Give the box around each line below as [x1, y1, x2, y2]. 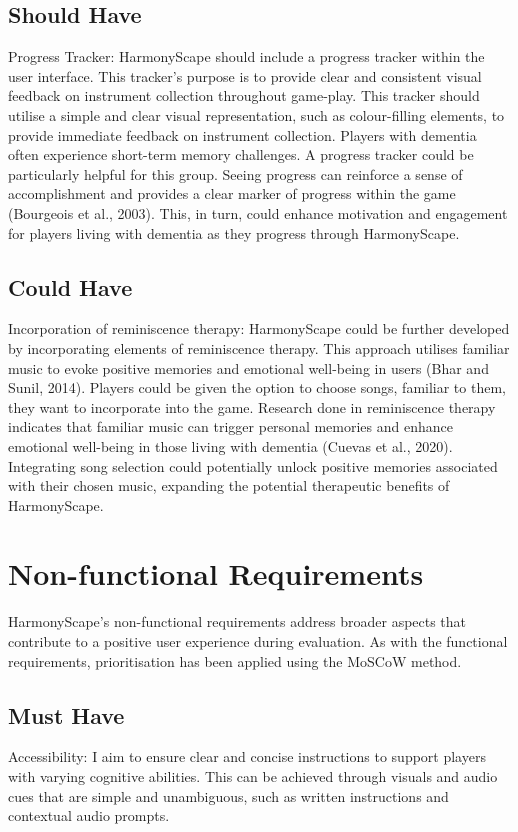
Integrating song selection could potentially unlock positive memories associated [8, 455, 498, 476]
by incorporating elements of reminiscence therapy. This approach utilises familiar [8, 337, 510, 358]
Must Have [8, 699, 125, 730]
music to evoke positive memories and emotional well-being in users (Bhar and [8, 357, 489, 378]
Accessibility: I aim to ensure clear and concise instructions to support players [8, 746, 486, 767]
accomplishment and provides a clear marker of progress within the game [8, 183, 456, 204]
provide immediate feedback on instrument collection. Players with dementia [8, 124, 477, 145]
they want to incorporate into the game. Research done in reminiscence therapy [8, 396, 496, 417]
